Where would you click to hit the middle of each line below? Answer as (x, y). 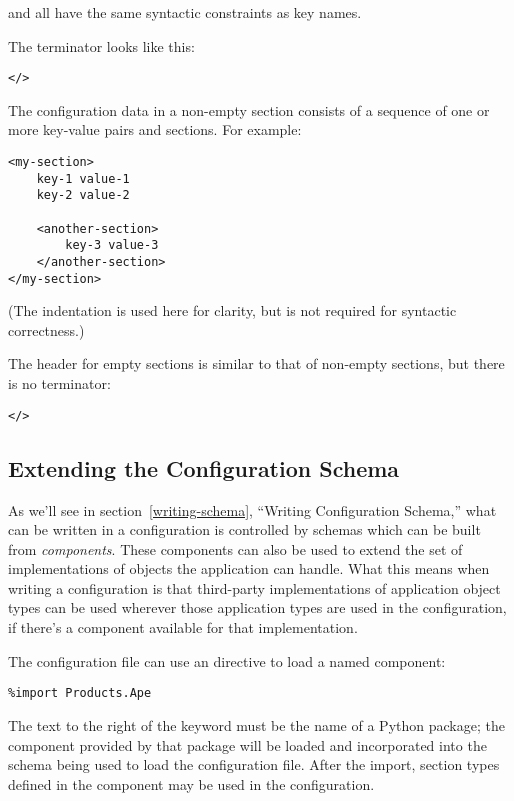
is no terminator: (59, 383)
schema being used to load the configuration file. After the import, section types (254, 764)
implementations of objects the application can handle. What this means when (249, 568)
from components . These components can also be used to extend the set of (235, 548)
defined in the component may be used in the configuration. (191, 783)
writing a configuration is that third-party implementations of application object (254, 587)
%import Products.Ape (80, 693)
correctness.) (46, 329)
